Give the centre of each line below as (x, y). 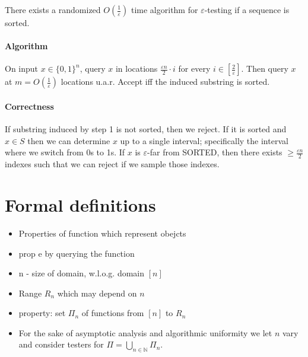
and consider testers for (61, 344)
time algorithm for (164, 9)
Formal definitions (80, 204)
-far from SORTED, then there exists (215, 152)
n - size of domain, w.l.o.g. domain (82, 273)
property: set (42, 313)
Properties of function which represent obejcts (102, 233)
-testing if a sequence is (247, 9)
